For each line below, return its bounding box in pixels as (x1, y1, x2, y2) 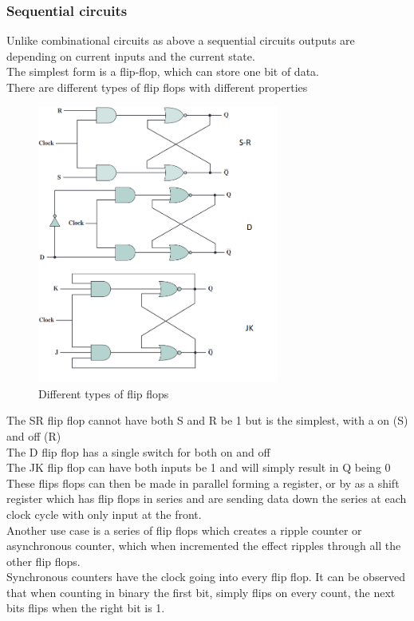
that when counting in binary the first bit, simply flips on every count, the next (6, 583, 396, 600)
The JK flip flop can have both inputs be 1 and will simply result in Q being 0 (6, 459, 391, 476)
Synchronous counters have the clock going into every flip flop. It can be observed (6, 568, 406, 585)
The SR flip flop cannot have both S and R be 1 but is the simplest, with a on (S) (6, 412, 408, 429)
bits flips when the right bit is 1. (6, 599, 165, 616)
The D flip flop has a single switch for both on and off (6, 443, 270, 460)
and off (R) (6, 427, 61, 444)
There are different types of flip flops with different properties (6, 79, 308, 95)
